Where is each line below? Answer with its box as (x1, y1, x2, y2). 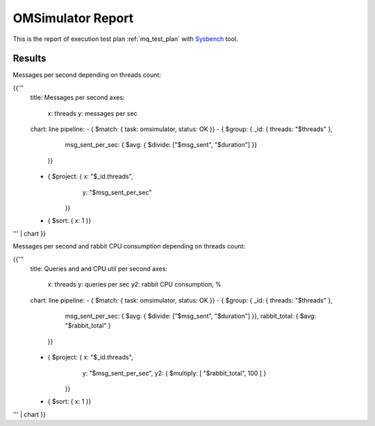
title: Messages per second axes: (30, 94, 125, 102)
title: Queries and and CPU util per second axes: (30, 264, 168, 273)
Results (12, 53, 47, 65)
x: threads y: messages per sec (47, 109, 138, 117)
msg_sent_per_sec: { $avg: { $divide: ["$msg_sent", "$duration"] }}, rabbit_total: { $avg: (65, 312, 316, 321)
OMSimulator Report (12, 10, 134, 26)
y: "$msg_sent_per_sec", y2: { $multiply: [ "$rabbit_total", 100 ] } (82, 368, 267, 377)
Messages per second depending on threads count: (12, 71, 161, 79)
